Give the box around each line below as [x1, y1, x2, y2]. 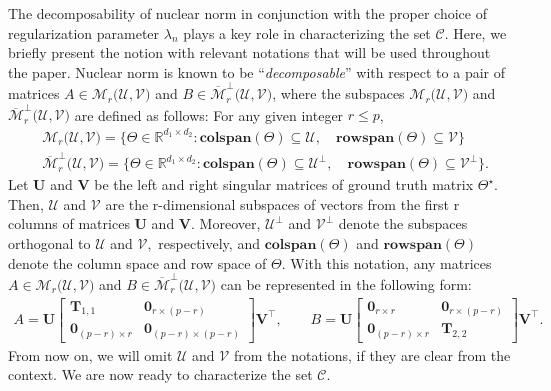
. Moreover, [191, 213, 261, 234]
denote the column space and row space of [8, 252, 267, 273]
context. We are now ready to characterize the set [8, 364, 313, 385]
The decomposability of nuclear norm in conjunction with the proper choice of [8, 3, 487, 23]
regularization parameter [8, 22, 160, 43]
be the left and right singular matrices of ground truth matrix [94, 174, 474, 195]
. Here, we [444, 22, 507, 43]
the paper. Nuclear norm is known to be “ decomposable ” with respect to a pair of [8, 61, 505, 82]
